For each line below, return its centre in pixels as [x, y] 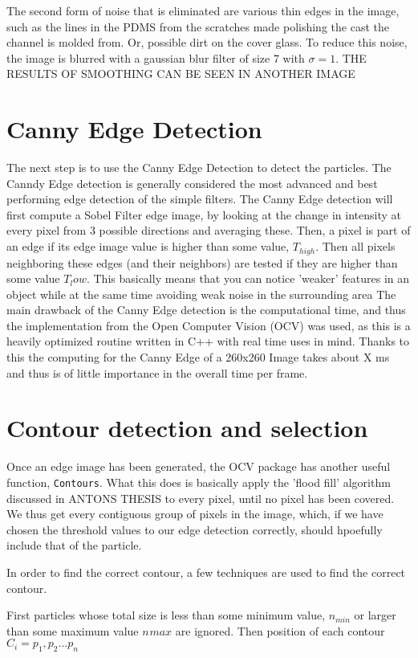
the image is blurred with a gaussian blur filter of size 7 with [156, 57]
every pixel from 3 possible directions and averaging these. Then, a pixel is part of [209, 230]
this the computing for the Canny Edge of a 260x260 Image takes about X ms [198, 357]
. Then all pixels [355, 246]
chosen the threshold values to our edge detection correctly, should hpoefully [195, 529]
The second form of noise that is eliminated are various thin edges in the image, [203, 10]
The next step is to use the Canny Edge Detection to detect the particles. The [199, 168]
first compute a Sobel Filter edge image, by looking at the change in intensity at [204, 214]
